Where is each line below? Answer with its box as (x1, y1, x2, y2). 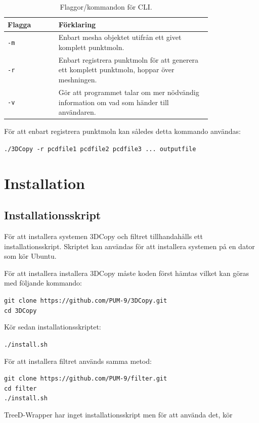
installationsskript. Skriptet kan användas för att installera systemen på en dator (4, 241, 255, 251)
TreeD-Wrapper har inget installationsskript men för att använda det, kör (4, 409, 233, 420)
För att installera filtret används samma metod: (4, 355, 152, 366)
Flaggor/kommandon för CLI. (60, 2, 152, 12)
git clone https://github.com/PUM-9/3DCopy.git (4, 297, 167, 304)
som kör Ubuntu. (4, 251, 57, 261)
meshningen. (58, 74, 97, 85)
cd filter (4, 385, 37, 392)
